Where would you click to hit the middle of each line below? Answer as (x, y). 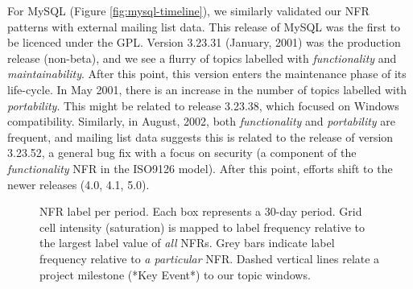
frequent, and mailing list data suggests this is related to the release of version (200, 136)
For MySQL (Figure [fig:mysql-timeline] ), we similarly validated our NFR (188, 10)
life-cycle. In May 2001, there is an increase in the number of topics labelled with (207, 89)
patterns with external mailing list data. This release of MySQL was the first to (204, 26)
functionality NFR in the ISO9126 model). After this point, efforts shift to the (200, 168)
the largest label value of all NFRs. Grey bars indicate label (187, 243)
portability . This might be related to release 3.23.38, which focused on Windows (203, 105)
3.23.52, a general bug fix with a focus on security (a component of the (182, 153)
